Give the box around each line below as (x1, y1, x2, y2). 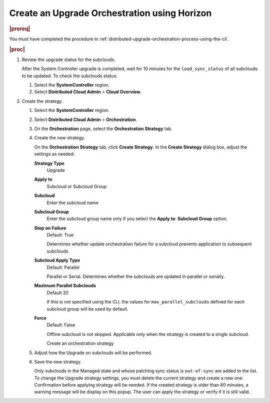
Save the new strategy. (34, 358, 82, 364)
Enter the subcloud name (46, 199, 98, 205)
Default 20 (46, 289, 68, 295)
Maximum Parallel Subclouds (34, 282, 96, 288)
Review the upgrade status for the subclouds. (21, 56, 116, 62)
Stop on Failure (34, 225, 66, 231)
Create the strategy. (21, 98, 63, 104)
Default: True (46, 232, 74, 238)
